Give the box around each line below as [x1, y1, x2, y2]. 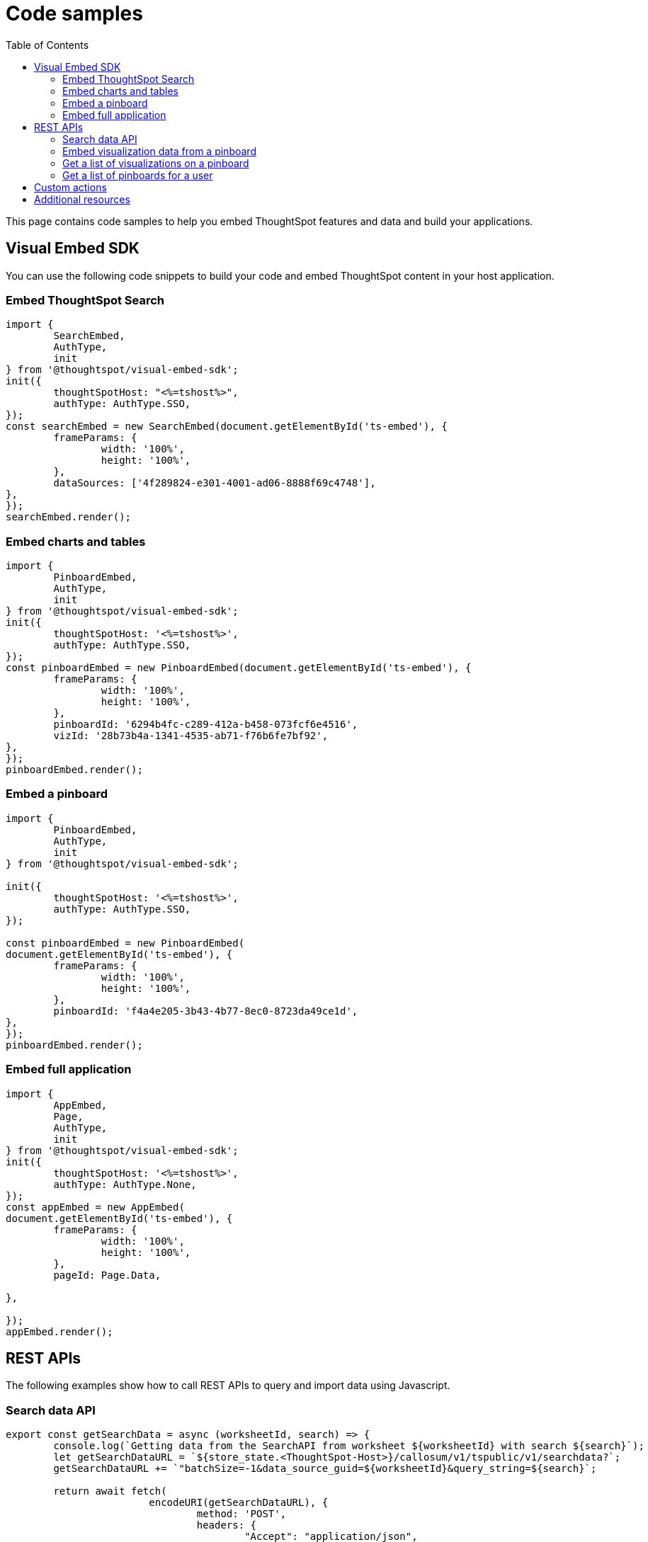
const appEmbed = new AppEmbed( [6, 1201, 185, 1213]
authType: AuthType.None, [53, 1178, 197, 1190]
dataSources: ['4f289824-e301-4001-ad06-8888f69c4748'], [53, 477, 376, 489]
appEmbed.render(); [6, 1325, 113, 1337]
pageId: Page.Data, [53, 1269, 161, 1281]
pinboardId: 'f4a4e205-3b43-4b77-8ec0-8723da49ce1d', [53, 1005, 358, 1017]
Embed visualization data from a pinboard [62, 144, 256, 157]
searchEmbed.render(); [6, 511, 132, 523]
